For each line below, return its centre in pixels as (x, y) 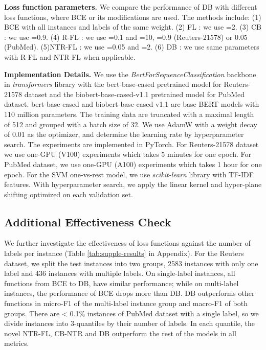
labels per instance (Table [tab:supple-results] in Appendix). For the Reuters (124, 253)
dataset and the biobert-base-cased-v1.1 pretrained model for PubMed (134, 94)
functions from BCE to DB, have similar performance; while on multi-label (121, 283)
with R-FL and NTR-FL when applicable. (70, 56)
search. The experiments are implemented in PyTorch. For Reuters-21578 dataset (131, 144)
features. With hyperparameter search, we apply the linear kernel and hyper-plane (133, 184)
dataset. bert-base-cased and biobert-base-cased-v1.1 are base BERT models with (132, 104)
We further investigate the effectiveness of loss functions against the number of (127, 243)
